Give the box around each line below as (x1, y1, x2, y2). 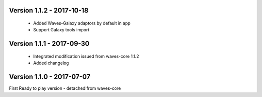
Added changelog (33, 60, 69, 66)
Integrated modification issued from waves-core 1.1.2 (33, 53, 139, 59)
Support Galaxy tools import (33, 27, 90, 33)
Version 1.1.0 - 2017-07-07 (9, 73, 91, 81)
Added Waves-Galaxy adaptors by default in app (33, 20, 131, 26)
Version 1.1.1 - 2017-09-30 (9, 40, 90, 48)
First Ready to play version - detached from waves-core (9, 85, 121, 91)
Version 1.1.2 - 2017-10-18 (9, 6, 89, 14)
